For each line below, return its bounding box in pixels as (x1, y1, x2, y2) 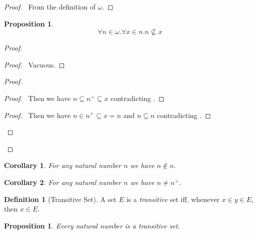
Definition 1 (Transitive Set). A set (4, 193, 116, 204)
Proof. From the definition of (4, 1, 95, 11)
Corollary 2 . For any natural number (4, 176, 121, 187)
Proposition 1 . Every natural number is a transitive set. (4, 220, 180, 230)
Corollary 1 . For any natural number (4, 160, 121, 170)
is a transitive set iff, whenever (126, 193, 220, 204)
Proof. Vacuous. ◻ (4, 59, 65, 69)
